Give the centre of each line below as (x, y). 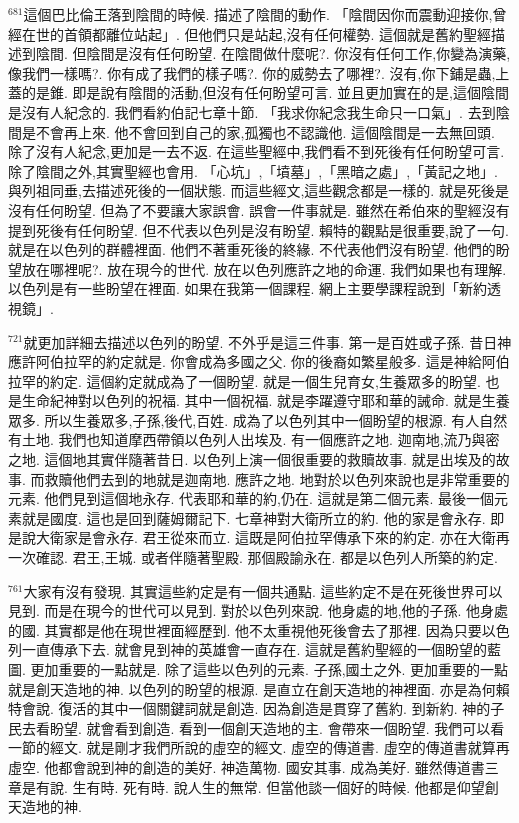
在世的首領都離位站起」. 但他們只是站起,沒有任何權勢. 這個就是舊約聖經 (256, 33)
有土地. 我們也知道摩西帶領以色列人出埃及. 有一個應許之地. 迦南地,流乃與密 (254, 439)
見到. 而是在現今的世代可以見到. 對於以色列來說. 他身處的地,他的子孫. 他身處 (258, 610)
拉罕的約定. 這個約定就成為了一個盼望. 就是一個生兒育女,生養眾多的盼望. (244, 380)
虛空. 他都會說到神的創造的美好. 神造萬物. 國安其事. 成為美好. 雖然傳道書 (246, 766)
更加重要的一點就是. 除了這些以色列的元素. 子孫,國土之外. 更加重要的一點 (269, 669)
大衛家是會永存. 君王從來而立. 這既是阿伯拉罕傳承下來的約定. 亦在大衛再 (272, 537)
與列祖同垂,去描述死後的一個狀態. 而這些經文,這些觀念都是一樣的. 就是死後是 (258, 190)
